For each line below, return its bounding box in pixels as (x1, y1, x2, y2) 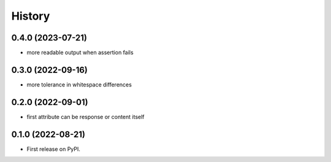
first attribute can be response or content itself (26, 113, 145, 120)
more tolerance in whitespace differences (26, 80, 132, 88)
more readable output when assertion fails (26, 49, 134, 56)
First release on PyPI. (26, 145, 81, 153)
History (11, 9, 50, 23)
